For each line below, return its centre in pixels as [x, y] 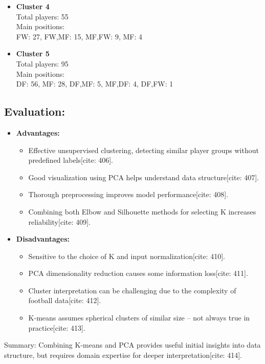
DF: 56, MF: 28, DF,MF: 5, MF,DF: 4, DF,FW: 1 [95, 84]
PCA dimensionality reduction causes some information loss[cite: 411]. [138, 273]
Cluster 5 [33, 53]
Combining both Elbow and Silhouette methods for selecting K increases [142, 211]
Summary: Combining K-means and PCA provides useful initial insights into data [132, 345]
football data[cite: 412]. [65, 300]
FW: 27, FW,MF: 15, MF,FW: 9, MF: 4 [79, 36]
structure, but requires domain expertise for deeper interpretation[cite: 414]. [123, 355]
